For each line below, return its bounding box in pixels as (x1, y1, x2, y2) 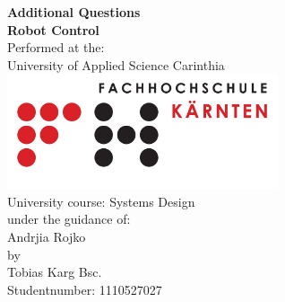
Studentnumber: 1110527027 (7, 280, 162, 298)
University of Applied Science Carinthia (7, 55, 225, 74)
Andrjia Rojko (7, 227, 86, 246)
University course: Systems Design (7, 191, 195, 210)
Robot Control (7, 20, 99, 39)
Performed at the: (7, 38, 105, 57)
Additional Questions (7, 3, 141, 21)
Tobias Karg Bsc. (7, 262, 102, 281)
